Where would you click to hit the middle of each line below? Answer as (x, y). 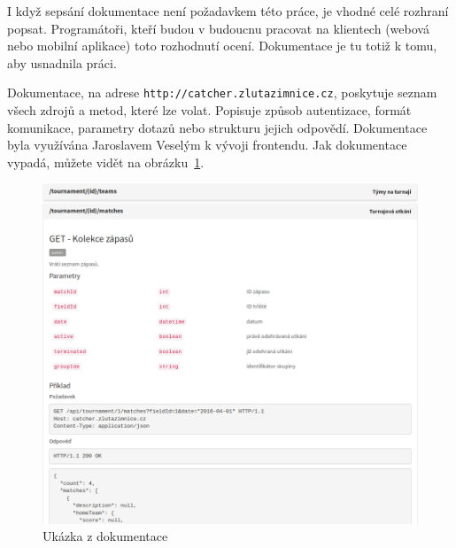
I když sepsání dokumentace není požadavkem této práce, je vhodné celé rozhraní (228, 11)
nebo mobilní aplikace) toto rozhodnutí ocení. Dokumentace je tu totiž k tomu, (222, 46)
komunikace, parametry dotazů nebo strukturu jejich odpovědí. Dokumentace (217, 127)
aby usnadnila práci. (62, 62)
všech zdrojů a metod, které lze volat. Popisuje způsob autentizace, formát (209, 110)
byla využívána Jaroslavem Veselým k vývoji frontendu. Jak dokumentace (207, 145)
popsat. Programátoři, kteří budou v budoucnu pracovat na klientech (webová (218, 28)
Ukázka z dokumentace (105, 536)
